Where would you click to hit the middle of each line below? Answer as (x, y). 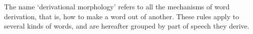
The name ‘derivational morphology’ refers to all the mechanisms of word (117, 6)
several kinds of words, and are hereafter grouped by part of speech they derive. (127, 26)
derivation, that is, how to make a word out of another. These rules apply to (122, 16)
